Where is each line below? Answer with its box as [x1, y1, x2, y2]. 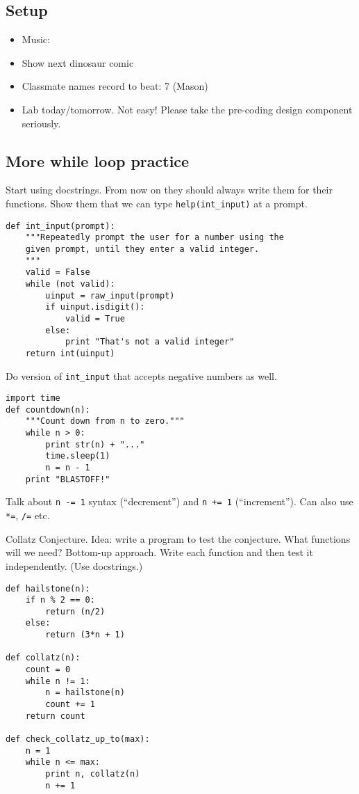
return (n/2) [45, 606, 106, 617]
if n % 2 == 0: [25, 595, 95, 605]
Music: [22, 32, 50, 47]
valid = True [65, 313, 125, 324]
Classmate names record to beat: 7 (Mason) [22, 79, 208, 93]
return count [25, 710, 85, 721]
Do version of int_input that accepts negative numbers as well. [6, 368, 277, 383]
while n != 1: [25, 676, 90, 686]
